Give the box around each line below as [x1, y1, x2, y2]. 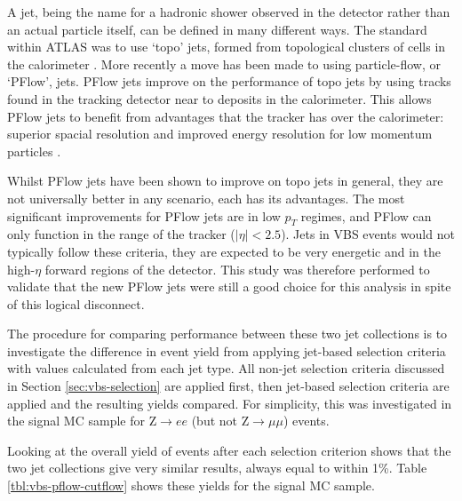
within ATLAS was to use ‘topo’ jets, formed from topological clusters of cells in [7, 37, 446, 56]
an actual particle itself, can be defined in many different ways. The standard [7, 20, 427, 38]
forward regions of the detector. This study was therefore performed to [44, 259, 430, 278]
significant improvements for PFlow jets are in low [7, 206, 281, 225]
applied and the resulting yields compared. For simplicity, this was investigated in [7, 394, 452, 412]
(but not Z [191, 411, 250, 430]
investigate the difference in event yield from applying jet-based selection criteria [7, 341, 446, 360]
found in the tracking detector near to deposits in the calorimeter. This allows [7, 89, 432, 107]
